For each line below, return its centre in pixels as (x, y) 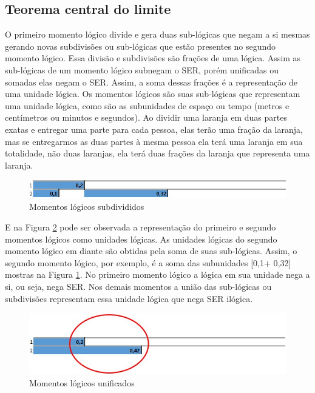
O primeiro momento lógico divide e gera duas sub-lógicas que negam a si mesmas (157, 34)
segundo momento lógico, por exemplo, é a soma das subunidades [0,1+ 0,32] (148, 262)
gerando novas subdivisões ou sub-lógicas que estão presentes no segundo (141, 46)
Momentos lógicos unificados (82, 383)
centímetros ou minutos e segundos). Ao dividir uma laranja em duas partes (146, 117)
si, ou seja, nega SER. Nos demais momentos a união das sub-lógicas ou (138, 286)
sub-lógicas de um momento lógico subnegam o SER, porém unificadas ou (142, 69)
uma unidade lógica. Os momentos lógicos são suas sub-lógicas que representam (153, 94)
